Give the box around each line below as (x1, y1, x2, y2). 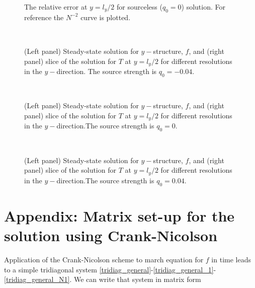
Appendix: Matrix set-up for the (4, 205, 235, 226)
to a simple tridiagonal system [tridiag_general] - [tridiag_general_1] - (4, 264, 216, 274)
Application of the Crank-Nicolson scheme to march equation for (4, 254, 204, 265)
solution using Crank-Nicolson (4, 225, 218, 246)
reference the (24, 12, 64, 22)
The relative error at (24, 2, 88, 12)
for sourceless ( (117, 2, 162, 12)
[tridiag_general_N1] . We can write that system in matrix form (4, 274, 201, 284)
